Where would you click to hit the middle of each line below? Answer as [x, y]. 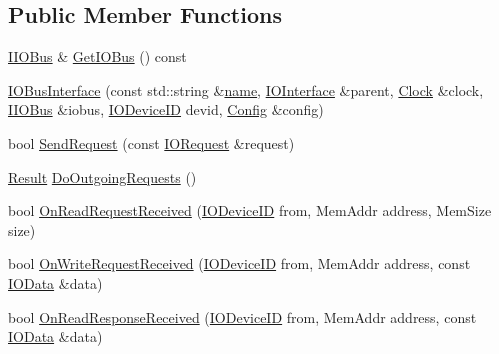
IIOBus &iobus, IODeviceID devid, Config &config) [166, 109]
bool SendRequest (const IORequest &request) [151, 142]
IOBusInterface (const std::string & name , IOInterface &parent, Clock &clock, [246, 89]
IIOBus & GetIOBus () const [97, 56]
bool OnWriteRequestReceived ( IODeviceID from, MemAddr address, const [239, 263]
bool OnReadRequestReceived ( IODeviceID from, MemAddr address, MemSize [250, 210]
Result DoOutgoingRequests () [102, 176]
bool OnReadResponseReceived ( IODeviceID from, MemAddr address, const [242, 316]
